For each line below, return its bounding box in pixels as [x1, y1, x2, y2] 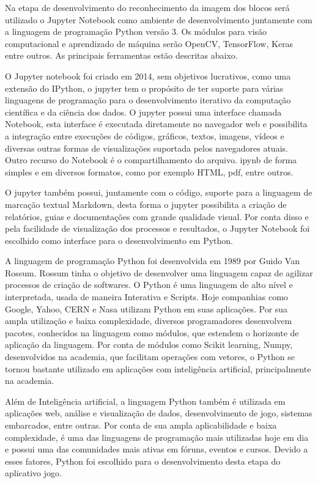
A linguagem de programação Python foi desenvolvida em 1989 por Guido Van [5, 254, 300, 267]
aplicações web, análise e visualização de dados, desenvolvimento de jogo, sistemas [5, 407, 312, 419]
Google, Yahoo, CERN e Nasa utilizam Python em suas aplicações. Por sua [5, 302, 288, 315]
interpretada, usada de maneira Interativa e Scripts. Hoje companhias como [5, 290, 288, 303]
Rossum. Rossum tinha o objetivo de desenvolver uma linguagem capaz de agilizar [5, 266, 313, 279]
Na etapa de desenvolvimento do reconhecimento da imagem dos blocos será [5, 1, 290, 13]
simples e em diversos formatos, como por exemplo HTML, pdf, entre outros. [5, 165, 294, 178]
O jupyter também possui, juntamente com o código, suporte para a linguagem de [5, 186, 312, 199]
